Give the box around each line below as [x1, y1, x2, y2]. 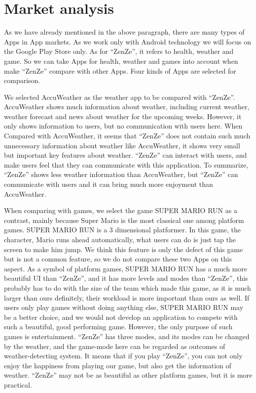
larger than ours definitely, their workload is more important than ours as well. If [4, 292, 250, 303]
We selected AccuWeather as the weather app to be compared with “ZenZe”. [4, 91, 235, 102]
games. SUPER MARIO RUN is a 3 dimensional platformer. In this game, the [4, 224, 241, 235]
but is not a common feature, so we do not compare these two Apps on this [4, 254, 232, 264]
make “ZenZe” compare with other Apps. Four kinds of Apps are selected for [4, 65, 236, 76]
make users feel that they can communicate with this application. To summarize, [4, 159, 249, 170]
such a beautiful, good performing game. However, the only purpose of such [4, 321, 233, 332]
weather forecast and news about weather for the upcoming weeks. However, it [4, 111, 242, 121]
